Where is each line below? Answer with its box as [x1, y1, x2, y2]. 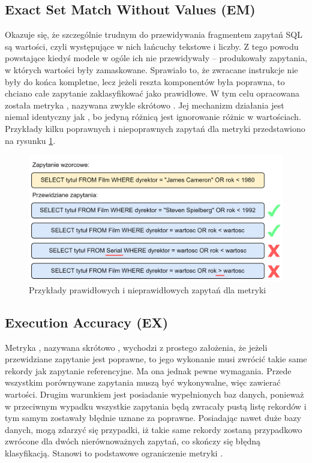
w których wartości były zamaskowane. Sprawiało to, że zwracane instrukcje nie [5, 63, 298, 76]
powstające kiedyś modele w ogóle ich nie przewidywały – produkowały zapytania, [5, 52, 307, 64]
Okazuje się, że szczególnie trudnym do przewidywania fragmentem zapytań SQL [5, 28, 302, 41]
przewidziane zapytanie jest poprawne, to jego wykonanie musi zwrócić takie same [5, 353, 307, 365]
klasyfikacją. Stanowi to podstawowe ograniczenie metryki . [5, 447, 223, 459]
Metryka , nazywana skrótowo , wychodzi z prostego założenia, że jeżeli [5, 341, 268, 353]
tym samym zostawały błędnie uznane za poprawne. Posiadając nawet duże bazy [5, 411, 301, 424]
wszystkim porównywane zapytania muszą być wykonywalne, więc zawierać [5, 376, 281, 389]
